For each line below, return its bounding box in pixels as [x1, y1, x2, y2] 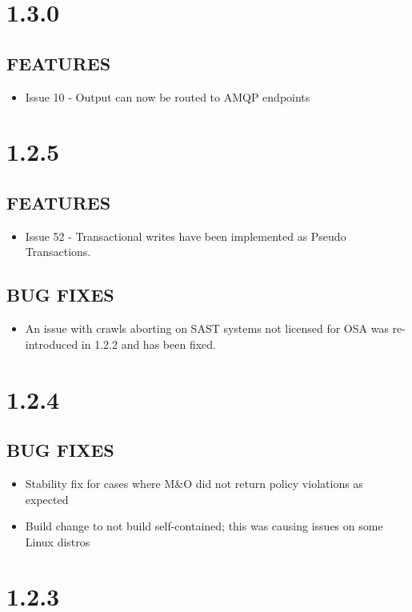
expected [25, 490, 69, 507]
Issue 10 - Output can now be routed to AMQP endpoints [25, 88, 310, 105]
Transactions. [25, 243, 91, 260]
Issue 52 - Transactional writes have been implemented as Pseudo [25, 227, 346, 244]
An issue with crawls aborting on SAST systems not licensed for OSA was [25, 320, 389, 337]
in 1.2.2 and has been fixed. [81, 335, 216, 352]
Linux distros [25, 533, 90, 550]
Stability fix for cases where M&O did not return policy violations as [25, 474, 363, 491]
